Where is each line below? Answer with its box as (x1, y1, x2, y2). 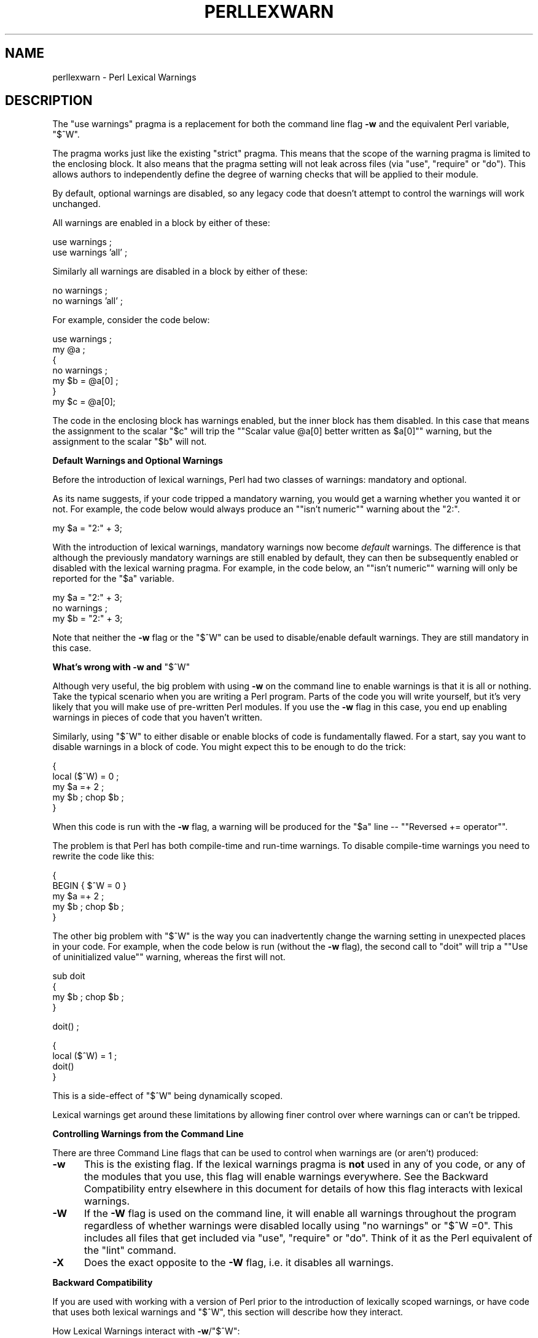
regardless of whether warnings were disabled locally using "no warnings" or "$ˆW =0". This (84, 1219, 513, 1232)
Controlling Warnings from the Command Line (52, 1129, 244, 1140)
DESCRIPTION (5, 93, 93, 109)
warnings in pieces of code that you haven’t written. (52, 712, 263, 723)
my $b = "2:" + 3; (52, 613, 123, 624)
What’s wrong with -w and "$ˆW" (52, 662, 190, 673)
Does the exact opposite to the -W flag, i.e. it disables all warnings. (84, 1256, 394, 1269)
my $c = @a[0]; (52, 396, 116, 407)
